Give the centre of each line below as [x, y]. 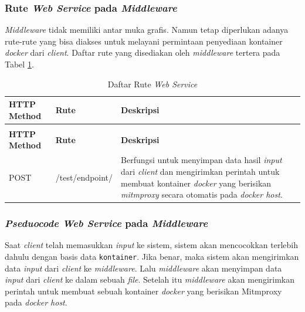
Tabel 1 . [19, 64]
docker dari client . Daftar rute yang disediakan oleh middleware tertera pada [143, 52]
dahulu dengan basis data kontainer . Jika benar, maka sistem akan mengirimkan [152, 256]
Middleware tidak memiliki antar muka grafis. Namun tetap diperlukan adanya [147, 30]
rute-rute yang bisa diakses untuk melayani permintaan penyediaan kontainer [144, 41]
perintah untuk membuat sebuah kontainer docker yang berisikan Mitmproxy [143, 291]
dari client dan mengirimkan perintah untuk [200, 171]
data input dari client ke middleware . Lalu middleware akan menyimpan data [143, 268]
